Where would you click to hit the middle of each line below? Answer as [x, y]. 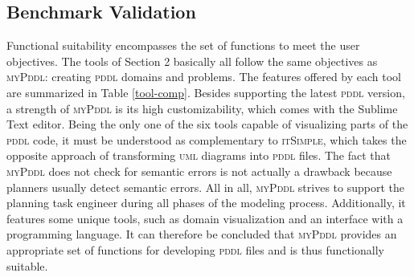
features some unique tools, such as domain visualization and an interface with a [205, 218]
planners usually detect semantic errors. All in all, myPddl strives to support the [205, 187]
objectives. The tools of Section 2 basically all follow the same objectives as [192, 61]
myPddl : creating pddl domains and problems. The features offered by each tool [204, 77]
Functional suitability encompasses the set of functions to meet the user [183, 45]
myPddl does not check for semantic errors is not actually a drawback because [199, 171]
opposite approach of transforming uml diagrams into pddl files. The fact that [199, 155]
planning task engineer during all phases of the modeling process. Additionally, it [206, 203]
